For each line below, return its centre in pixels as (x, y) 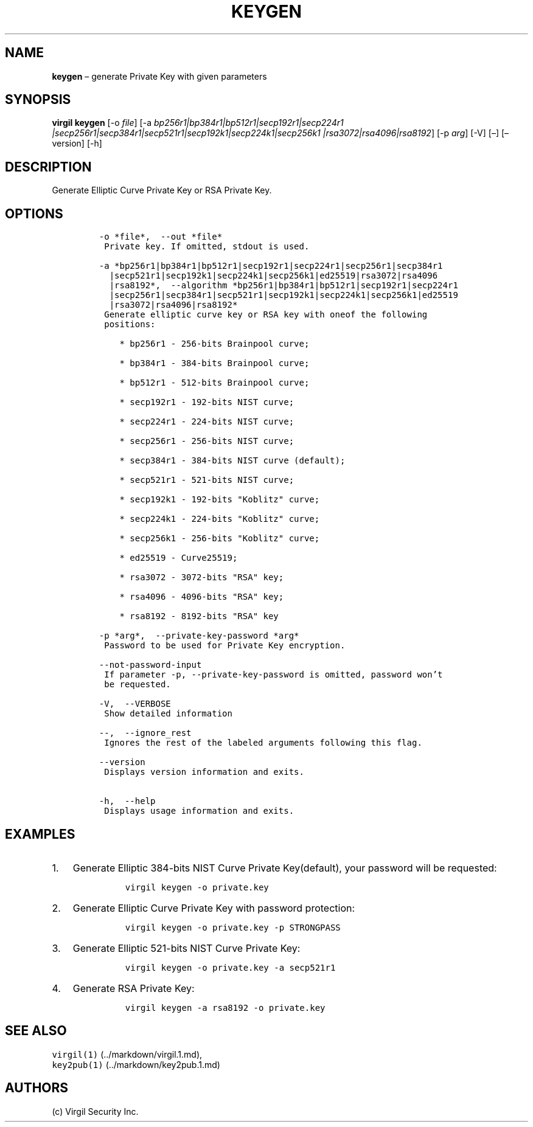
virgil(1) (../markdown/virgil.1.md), (127, 1054)
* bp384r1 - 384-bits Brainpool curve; (214, 363)
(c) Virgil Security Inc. (95, 1111)
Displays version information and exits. (204, 772)
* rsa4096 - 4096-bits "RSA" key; (202, 597)
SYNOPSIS (38, 100)
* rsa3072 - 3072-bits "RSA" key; (202, 577)
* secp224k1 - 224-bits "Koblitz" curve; (220, 519)
